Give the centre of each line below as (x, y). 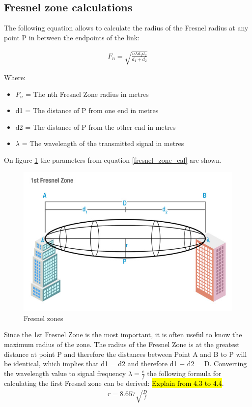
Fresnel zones (43, 318)
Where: (15, 77)
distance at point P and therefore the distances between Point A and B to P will (126, 354)
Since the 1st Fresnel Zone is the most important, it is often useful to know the (123, 334)
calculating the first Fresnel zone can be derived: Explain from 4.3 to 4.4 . (114, 383)
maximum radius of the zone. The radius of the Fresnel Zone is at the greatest (122, 344)
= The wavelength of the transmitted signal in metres (103, 143)
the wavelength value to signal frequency (65, 373)
